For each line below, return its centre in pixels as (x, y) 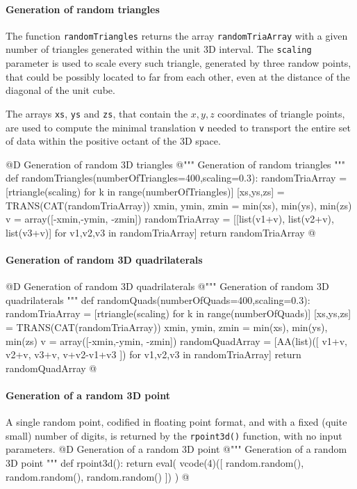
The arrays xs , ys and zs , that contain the (97, 113)
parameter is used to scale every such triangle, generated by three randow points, (178, 63)
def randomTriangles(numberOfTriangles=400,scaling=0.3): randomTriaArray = (176, 178)
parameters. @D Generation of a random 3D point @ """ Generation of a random (176, 449)
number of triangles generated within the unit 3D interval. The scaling (159, 49)
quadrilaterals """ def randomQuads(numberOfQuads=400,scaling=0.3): (158, 299)
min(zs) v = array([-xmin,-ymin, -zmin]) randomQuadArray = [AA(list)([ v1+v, (176, 340)
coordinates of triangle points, (281, 113)
